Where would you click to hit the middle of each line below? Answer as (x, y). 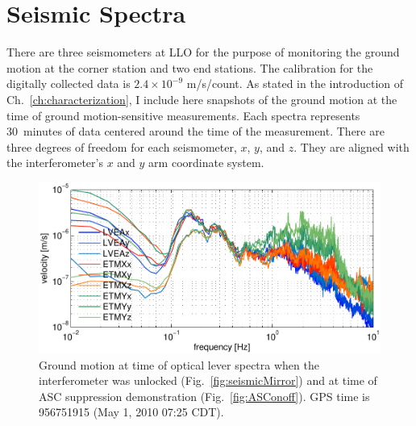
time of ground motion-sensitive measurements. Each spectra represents (183, 115)
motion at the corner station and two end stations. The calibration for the (190, 67)
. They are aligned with (352, 146)
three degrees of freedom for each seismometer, (122, 146)
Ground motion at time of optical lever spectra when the (179, 364)
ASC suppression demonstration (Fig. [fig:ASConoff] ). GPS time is (204, 396)
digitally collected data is (69, 84)
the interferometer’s (55, 163)
